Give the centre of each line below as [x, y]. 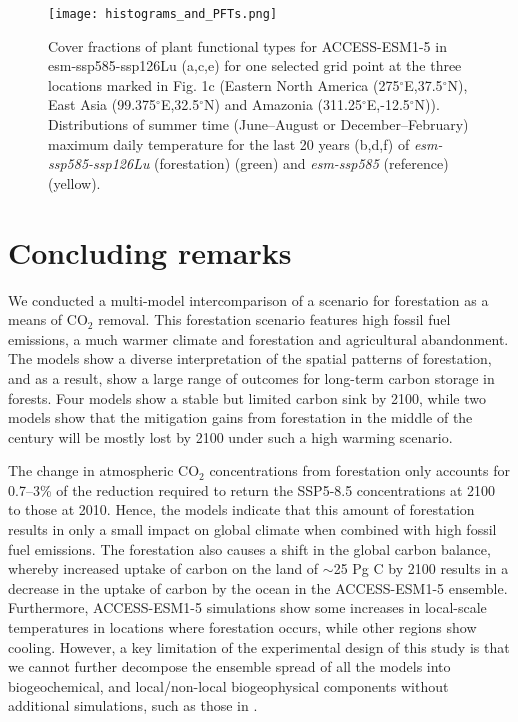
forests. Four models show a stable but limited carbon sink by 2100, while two [247, 397]
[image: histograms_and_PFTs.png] [163, 14]
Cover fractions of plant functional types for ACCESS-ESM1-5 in [247, 45]
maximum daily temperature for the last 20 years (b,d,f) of [229, 143]
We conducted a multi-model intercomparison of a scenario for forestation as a [248, 299]
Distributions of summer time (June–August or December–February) [258, 124]
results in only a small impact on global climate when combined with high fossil [252, 529]
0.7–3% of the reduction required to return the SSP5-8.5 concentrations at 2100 [252, 489]
